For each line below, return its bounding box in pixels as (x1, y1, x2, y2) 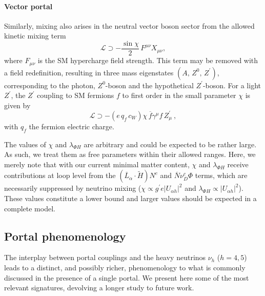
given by (4, 100, 31, 110)
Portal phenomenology (4, 228, 126, 244)
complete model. (4, 203, 55, 213)
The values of (4, 139, 46, 149)
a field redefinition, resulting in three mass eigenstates (4, 67, 174, 77)
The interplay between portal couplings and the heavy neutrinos (4, 252, 206, 263)
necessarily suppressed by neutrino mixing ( (4, 183, 141, 193)
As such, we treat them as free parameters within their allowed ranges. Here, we (4, 149, 256, 160)
